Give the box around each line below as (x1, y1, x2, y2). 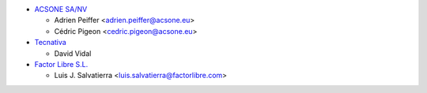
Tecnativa (34, 38, 66, 47)
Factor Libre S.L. (34, 59, 89, 69)
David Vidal (54, 48, 92, 58)
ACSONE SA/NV (34, 5, 88, 13)
